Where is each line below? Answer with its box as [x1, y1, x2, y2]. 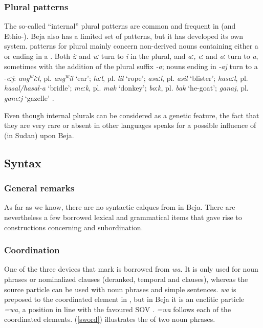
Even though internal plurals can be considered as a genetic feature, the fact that [4, 110, 259, 120]
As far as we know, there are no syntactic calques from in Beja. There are [4, 202, 235, 212]
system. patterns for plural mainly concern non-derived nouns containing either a [4, 40, 258, 51]
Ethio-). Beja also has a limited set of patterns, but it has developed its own [4, 30, 244, 41]
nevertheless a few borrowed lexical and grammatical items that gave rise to [4, 212, 242, 222]
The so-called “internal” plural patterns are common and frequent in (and [4, 20, 236, 31]
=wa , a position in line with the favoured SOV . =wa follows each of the [4, 303, 231, 314]
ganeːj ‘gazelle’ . [4, 93, 54, 103]
